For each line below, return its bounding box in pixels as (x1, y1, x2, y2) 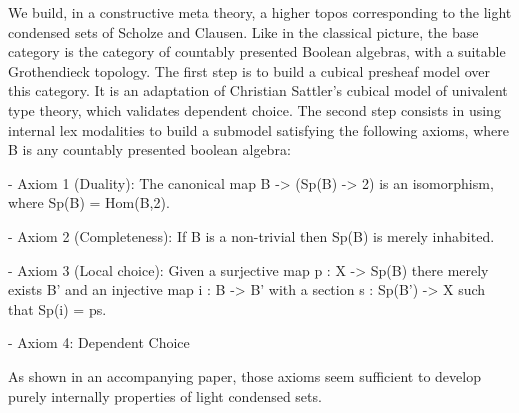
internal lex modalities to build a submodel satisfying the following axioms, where (8, 119, 509, 140)
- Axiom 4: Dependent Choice (8, 332, 190, 353)
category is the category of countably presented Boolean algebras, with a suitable (8, 41, 506, 62)
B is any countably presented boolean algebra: (8, 139, 291, 160)
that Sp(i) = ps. (8, 298, 107, 319)
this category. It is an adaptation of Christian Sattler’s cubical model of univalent (8, 80, 508, 101)
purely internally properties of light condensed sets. (8, 385, 322, 406)
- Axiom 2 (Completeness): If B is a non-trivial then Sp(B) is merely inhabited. (8, 225, 495, 246)
